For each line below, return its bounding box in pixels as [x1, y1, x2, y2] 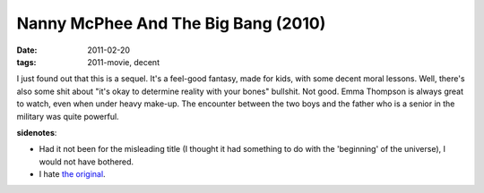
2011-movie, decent [87, 56, 160, 67]
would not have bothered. [39, 156, 134, 167]
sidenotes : [16, 127, 57, 138]
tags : [16, 56, 37, 67]
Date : [16, 45, 38, 55]
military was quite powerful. [16, 111, 120, 122]
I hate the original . [39, 169, 107, 180]
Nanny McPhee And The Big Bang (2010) [16, 13, 326, 33]
